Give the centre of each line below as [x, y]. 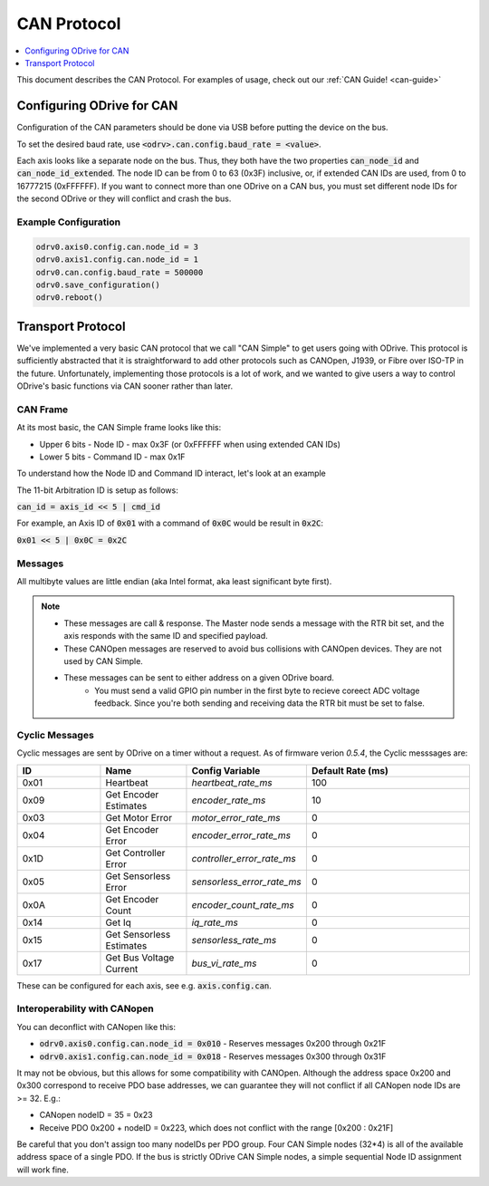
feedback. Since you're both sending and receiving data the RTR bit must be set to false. [260, 703]
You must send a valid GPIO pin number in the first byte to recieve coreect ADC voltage [257, 690]
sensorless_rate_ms [234, 940]
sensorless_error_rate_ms [247, 882]
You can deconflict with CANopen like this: [96, 1027]
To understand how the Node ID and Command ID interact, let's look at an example [171, 473]
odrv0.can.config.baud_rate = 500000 [120, 272]
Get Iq [118, 922]
